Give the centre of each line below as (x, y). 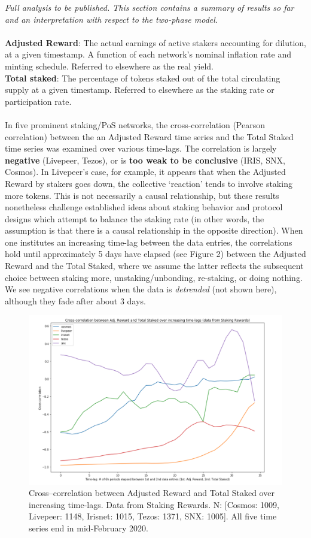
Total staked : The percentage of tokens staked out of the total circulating (143, 78)
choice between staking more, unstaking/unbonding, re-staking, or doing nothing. (154, 277)
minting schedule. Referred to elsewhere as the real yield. (109, 66)
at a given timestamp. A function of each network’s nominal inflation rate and (148, 54)
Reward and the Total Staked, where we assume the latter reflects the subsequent (154, 266)
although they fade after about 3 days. (75, 300)
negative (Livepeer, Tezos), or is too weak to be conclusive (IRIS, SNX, (145, 160)
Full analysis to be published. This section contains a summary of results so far (150, 7)
